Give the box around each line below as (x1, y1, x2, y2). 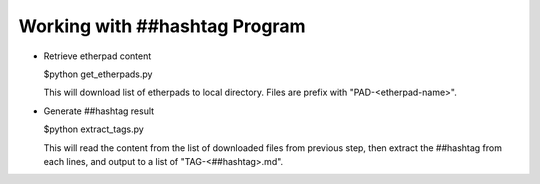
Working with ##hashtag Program (18, 15, 306, 37)
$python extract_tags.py (43, 123, 144, 135)
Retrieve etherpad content (43, 50, 152, 62)
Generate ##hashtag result (43, 105, 155, 117)
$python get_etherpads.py (43, 68, 153, 80)
